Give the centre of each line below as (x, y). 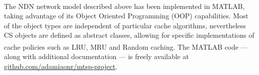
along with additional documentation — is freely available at (96, 56)
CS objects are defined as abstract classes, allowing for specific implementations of (129, 35)
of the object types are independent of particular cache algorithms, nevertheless (125, 25)
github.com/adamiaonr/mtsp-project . (61, 66)
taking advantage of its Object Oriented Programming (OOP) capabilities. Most (126, 16)
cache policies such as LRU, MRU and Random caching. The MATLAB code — (126, 46)
